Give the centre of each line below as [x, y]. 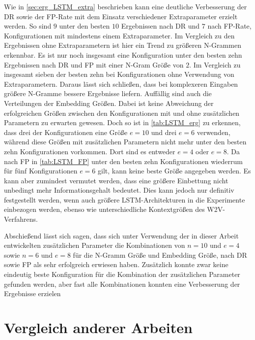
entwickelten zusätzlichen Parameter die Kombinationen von [95, 245]
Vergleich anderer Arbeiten [98, 327]
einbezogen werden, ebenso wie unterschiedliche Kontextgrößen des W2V [113, 209]
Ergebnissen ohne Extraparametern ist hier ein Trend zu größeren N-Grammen [123, 45]
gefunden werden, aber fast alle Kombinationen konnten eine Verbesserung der [122, 284]
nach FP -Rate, [229, 26]
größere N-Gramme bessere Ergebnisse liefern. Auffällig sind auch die [108, 93]
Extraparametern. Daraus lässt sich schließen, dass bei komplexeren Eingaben [121, 84]
